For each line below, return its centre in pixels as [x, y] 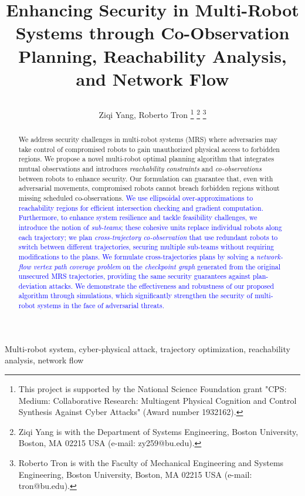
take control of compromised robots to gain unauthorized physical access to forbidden [149, 149]
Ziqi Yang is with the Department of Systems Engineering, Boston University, [158, 431]
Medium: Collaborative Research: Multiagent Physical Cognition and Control [157, 400]
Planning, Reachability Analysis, [152, 55]
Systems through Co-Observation [152, 33]
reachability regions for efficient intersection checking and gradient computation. [141, 207]
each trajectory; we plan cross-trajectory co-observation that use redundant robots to [148, 237]
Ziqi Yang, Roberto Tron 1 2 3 [152, 113]
